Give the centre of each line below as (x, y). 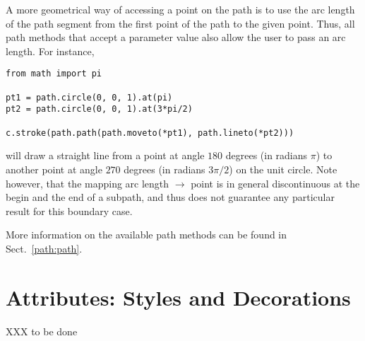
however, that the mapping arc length (88, 183)
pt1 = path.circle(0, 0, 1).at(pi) (89, 97)
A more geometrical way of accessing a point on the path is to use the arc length (180, 9)
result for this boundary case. (69, 210)
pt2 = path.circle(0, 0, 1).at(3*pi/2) (99, 109)
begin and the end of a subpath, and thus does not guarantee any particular (170, 197)
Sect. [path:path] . (44, 248)
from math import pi (54, 74)
